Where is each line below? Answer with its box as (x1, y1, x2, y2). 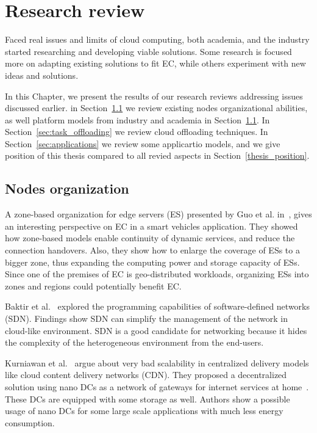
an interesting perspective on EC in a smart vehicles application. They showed (5, 219, 298, 232)
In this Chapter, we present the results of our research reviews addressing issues (5, 89, 303, 102)
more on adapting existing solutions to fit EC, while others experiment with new (5, 57, 306, 70)
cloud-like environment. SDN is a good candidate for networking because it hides (5, 324, 307, 337)
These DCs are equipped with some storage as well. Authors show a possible (5, 392, 290, 405)
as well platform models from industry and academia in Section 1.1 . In (5, 113, 270, 126)
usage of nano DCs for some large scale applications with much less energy (5, 404, 283, 417)
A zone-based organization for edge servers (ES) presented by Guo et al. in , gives (5, 208, 312, 220)
